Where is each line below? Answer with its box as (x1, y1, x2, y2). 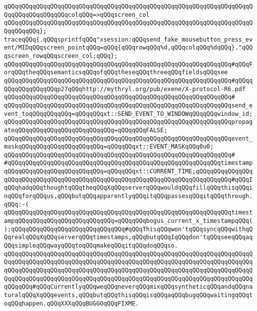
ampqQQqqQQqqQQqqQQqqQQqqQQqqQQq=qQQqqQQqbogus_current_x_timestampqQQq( (4, 217, 253, 225)
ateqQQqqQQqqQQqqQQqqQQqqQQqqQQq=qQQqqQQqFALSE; (4, 126, 168, 134)
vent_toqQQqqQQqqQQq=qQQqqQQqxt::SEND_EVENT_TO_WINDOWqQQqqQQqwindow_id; (4, 110, 253, 117)
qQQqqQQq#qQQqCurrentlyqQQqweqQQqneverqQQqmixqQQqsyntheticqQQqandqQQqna (4, 283, 253, 291)
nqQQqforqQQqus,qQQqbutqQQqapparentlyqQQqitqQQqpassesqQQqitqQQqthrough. (4, 193, 253, 200)
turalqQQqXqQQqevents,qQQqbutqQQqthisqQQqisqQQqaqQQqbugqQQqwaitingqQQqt (4, 291, 253, 299)
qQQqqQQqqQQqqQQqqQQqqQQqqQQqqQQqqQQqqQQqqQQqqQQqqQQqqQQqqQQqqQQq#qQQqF (4, 60, 253, 68)
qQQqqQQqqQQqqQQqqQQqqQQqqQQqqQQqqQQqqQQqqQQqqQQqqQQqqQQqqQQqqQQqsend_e (4, 102, 253, 109)
